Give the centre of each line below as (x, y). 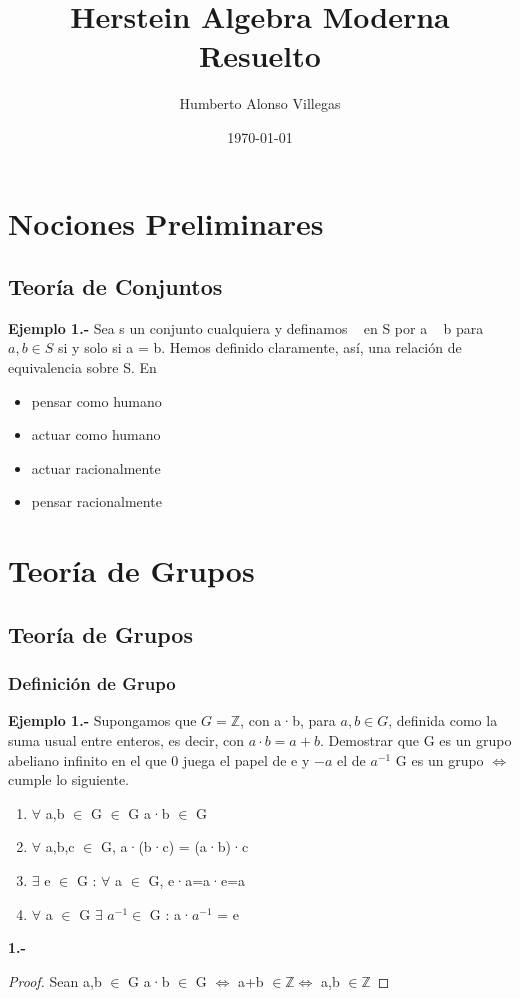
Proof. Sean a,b (55, 980)
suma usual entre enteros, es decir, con (126, 740)
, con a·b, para (288, 720)
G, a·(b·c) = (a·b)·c (174, 846)
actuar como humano (96, 434)
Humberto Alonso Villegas (260, 103)
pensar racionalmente (96, 501)
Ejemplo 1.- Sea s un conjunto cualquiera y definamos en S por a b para (246, 327)
